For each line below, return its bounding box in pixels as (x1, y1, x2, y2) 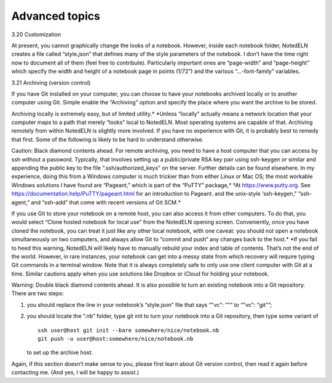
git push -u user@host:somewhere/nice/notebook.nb (38, 335, 194, 342)
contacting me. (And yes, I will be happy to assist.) (11, 369, 140, 376)
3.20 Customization (11, 31, 61, 38)
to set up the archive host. (26, 349, 93, 356)
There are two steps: (11, 290, 64, 297)
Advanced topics (11, 9, 101, 23)
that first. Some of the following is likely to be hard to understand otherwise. (11, 136, 204, 143)
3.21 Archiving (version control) (11, 79, 91, 86)
